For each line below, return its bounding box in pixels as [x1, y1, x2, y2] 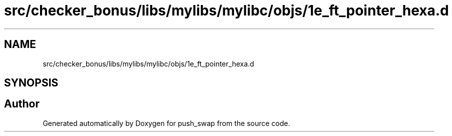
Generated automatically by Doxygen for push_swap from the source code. [43, 118, 290, 127]
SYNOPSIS [4, 76, 59, 89]
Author [4, 97, 40, 110]
